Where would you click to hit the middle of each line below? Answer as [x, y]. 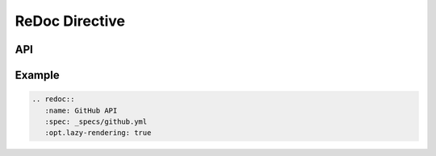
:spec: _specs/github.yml [96, 121]
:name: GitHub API [81, 110]
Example [37, 75]
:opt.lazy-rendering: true [98, 133]
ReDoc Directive [70, 21]
